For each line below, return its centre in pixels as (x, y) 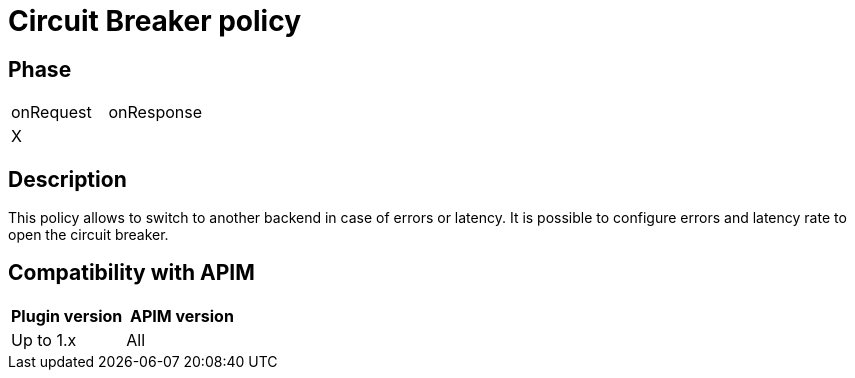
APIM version (181, 315)
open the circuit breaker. (88, 235)
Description (67, 179)
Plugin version (67, 315)
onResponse (155, 112)
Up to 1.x (44, 339)
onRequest (51, 112)
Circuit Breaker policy (155, 21)
